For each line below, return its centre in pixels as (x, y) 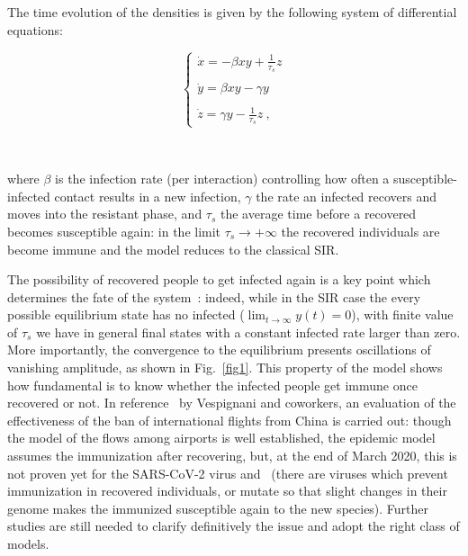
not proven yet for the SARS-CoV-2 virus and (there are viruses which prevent (228, 473)
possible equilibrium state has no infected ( (126, 314)
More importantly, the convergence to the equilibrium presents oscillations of (219, 350)
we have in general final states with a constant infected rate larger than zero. (248, 332)
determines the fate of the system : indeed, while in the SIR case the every (214, 296)
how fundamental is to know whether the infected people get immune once (212, 385)
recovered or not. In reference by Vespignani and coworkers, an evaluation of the (232, 403)
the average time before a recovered (319, 214)
